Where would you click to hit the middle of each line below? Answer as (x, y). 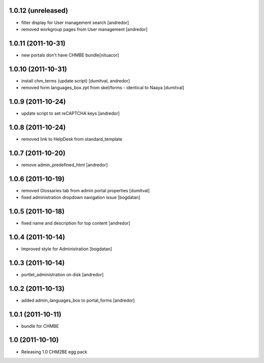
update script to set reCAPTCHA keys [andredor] (70, 113)
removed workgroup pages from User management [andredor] (84, 29)
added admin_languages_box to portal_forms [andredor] (78, 300)
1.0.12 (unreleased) (39, 11)
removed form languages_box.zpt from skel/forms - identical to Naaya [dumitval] (103, 88)
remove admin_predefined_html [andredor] (65, 165)
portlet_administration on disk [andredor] (62, 274)
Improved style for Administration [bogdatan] (67, 249)
